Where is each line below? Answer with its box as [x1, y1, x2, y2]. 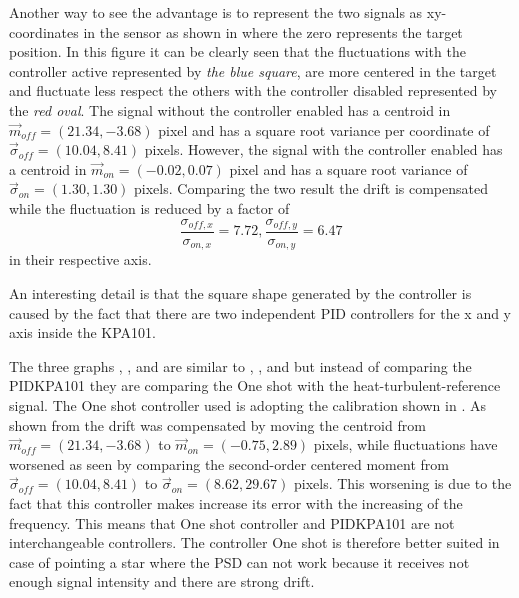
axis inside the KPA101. [9, 322, 156, 343]
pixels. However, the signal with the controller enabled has [144, 139, 503, 160]
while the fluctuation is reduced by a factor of [9, 197, 290, 218]
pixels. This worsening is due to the [293, 473, 512, 494]
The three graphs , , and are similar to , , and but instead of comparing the [9, 355, 472, 376]
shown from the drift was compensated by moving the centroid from [9, 414, 426, 435]
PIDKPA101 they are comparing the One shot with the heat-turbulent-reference [9, 375, 501, 396]
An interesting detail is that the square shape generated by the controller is [9, 283, 472, 304]
